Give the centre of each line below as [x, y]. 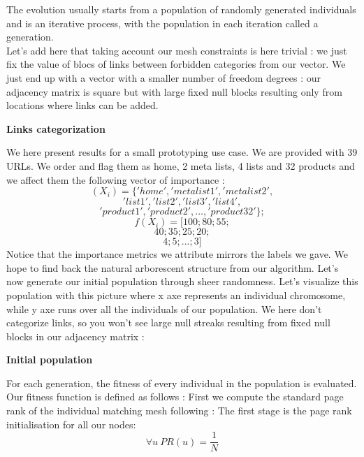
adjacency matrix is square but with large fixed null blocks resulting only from [174, 91]
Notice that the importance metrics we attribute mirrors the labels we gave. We [177, 254]
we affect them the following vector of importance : [116, 179]
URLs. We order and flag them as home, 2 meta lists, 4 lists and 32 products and [181, 165]
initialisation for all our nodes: [71, 424]
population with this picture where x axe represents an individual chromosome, [176, 295]
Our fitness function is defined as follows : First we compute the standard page [175, 397]
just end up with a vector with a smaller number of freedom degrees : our [164, 77]
